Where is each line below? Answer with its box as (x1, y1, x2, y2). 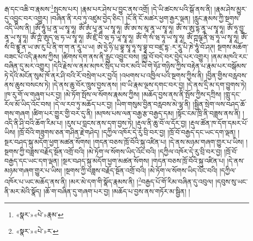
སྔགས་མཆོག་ (217, 42, 249, 52)
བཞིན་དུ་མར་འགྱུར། (4, 61, 50, 71)
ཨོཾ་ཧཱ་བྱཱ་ (227, 22, 245, 32)
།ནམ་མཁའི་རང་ (211, 51, 249, 61)
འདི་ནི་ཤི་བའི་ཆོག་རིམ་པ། (4, 117, 63, 128)
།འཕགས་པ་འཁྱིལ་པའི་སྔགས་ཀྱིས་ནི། (119, 70, 204, 80)
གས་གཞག (4, 108, 30, 118)
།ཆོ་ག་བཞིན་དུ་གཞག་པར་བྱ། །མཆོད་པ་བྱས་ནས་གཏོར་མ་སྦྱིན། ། (43, 186, 190, 196)
